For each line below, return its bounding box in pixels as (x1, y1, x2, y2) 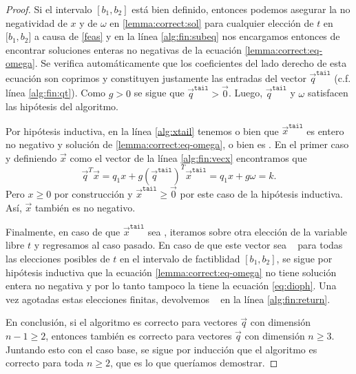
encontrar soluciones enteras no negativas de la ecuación (6, 42, 242, 56)
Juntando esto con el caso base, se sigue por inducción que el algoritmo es (6, 342, 317, 356)
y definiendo (6, 150, 57, 165)
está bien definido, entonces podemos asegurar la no (132, 2, 350, 16)
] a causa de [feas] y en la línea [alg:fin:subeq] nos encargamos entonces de (28, 29, 340, 43)
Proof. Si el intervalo (6, 2, 92, 16)
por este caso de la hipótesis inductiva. (180, 186, 343, 200)
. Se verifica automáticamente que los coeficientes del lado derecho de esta (34, 56, 347, 70)
